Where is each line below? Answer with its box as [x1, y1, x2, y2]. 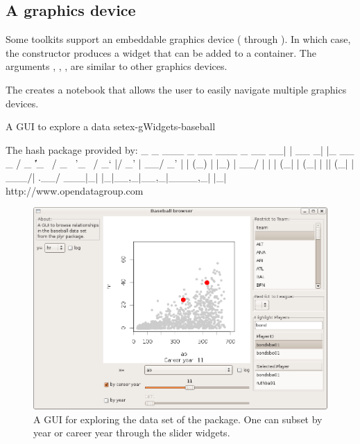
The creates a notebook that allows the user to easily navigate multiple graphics [6, 82, 347, 96]
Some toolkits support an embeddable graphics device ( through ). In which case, [6, 32, 351, 46]
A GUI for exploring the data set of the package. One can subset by [33, 411, 323, 426]
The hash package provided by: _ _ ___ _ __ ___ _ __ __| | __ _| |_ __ [6, 142, 354, 157]
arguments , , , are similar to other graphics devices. [6, 59, 228, 73]
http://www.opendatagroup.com [6, 183, 144, 197]
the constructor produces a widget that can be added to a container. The [6, 45, 316, 60]
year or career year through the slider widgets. [33, 425, 230, 440]
